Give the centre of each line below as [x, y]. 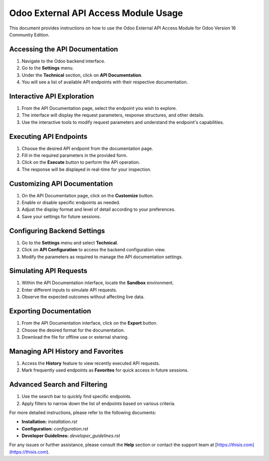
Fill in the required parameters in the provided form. [75, 155]
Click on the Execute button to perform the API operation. [81, 162]
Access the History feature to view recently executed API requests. [91, 363]
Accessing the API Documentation [64, 49]
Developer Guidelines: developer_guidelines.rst [71, 436]
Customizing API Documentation [61, 184]
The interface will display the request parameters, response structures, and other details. [113, 115]
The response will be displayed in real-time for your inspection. [86, 169]
